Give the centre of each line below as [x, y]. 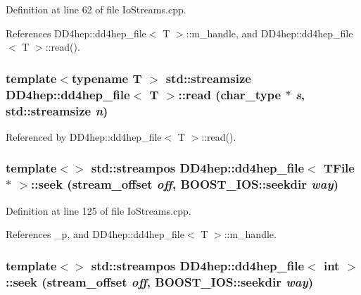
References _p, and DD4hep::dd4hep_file [95, 234]
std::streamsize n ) [57, 110]
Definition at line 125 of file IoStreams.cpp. [99, 210]
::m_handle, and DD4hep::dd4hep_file [270, 33]
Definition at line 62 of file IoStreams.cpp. [96, 9]
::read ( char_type [230, 94]
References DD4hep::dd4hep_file [76, 33]
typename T [107, 78]
